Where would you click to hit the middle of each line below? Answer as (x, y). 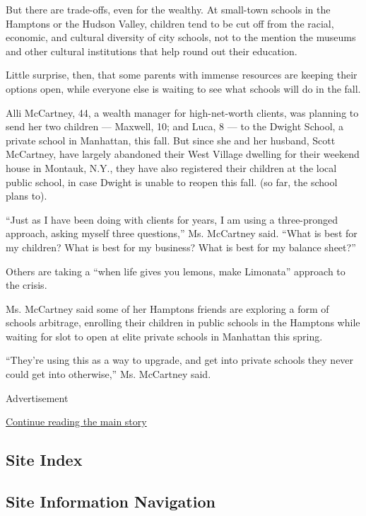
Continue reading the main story (76, 422)
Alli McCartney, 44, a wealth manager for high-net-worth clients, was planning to (182, 112)
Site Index (44, 460)
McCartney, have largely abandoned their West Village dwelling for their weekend (183, 154)
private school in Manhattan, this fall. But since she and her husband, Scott (171, 140)
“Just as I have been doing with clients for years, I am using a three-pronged (172, 219)
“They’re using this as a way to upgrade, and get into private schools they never (180, 360)
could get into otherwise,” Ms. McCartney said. (108, 374)
